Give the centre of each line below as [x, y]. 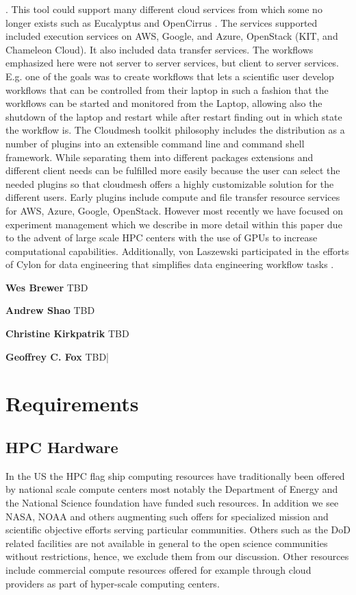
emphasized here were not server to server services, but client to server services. [173, 63]
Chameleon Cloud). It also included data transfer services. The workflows [160, 49]
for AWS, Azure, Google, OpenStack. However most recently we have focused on [175, 210]
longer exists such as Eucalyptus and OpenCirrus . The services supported [162, 22]
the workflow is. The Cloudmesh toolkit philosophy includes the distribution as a [175, 130]
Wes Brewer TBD [47, 287]
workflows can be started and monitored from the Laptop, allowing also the [164, 103]
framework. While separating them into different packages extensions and [160, 157]
